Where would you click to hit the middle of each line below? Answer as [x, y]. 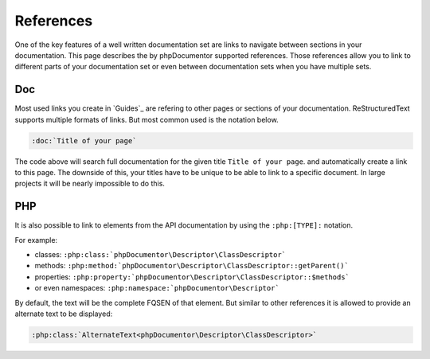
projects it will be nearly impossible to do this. [90, 184]
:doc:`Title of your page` [84, 140]
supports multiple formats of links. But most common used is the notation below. [147, 119]
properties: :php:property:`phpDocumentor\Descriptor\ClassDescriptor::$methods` [192, 277]
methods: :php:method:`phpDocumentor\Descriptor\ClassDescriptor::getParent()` [192, 266]
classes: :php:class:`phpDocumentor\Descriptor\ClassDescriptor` [160, 255]
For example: [36, 240]
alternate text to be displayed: [64, 314]
